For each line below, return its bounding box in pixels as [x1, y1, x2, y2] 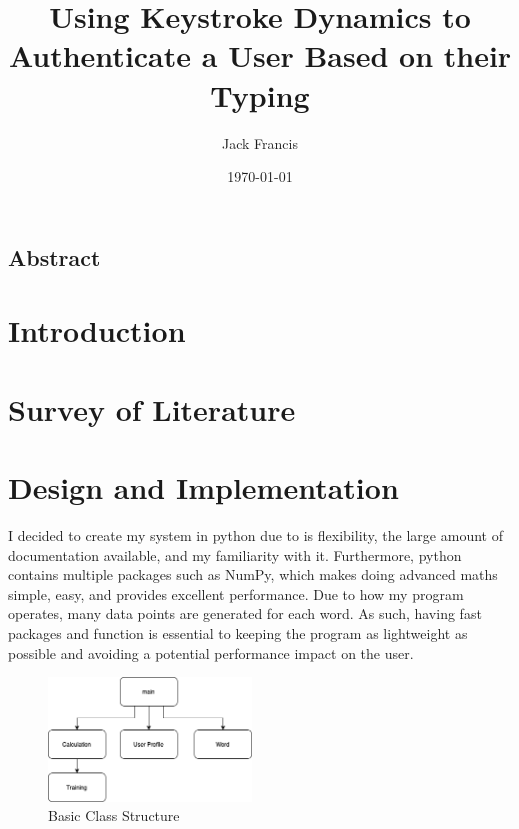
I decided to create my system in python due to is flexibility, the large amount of [8, 524, 503, 545]
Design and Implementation [8, 467, 399, 508]
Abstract [8, 241, 101, 272]
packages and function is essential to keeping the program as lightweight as [8, 622, 468, 643]
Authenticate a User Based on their [8, 35, 512, 76]
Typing [210, 74, 310, 115]
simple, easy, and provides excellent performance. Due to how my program [8, 583, 464, 604]
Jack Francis [222, 132, 298, 153]
